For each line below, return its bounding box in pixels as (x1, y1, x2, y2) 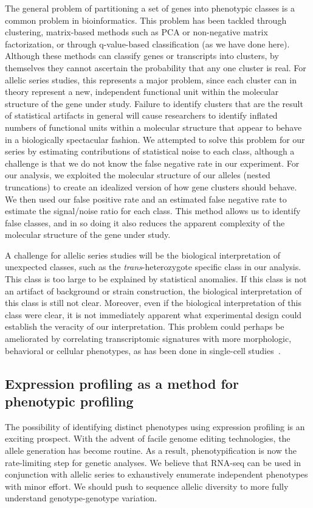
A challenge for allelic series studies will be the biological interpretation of (5, 248, 281, 261)
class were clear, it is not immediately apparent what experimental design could (5, 308, 302, 321)
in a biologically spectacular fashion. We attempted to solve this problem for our (5, 133, 305, 145)
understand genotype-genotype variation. (5, 492, 157, 504)
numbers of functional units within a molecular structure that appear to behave (5, 120, 302, 133)
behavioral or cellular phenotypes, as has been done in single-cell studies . (5, 344, 281, 357)
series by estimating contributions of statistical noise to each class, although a (5, 145, 295, 158)
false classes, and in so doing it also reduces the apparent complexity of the (5, 216, 285, 229)
